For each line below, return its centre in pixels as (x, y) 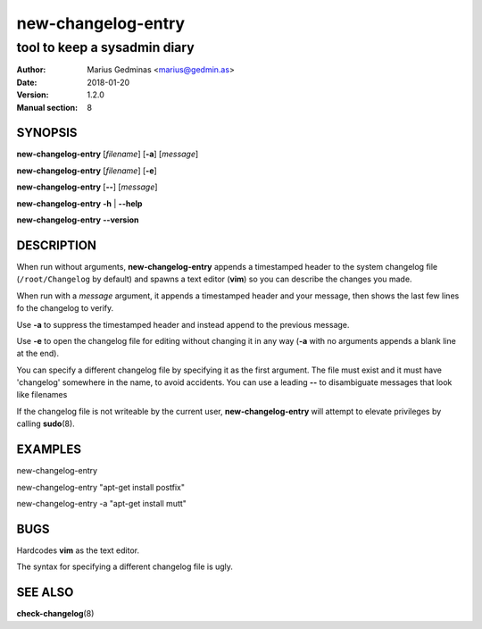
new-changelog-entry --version (78, 220)
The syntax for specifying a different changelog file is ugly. (125, 566)
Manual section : (47, 107)
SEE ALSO (45, 593)
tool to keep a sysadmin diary (106, 47)
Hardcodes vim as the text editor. (78, 550)
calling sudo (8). (46, 424)
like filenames (42, 395)
